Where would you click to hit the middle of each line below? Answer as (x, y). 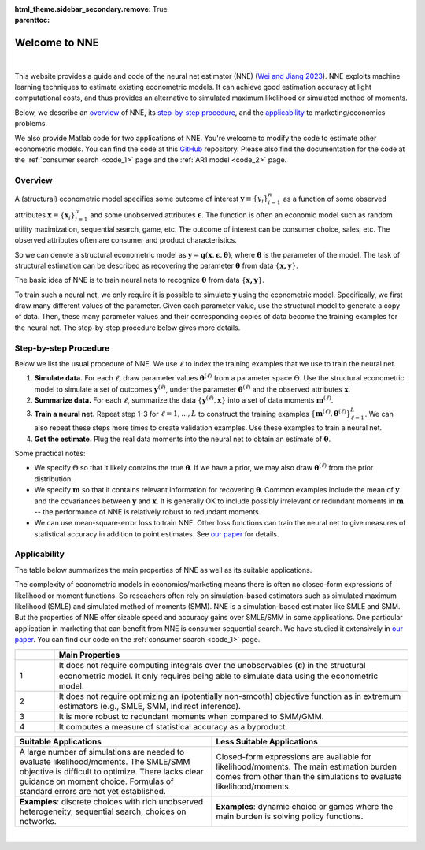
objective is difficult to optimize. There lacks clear (111, 771)
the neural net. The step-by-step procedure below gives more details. (128, 328)
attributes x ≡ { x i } (45, 215)
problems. (31, 124)
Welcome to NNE (57, 43)
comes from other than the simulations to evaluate (309, 776)
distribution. (54, 479)
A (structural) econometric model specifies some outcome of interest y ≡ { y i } (142, 199)
